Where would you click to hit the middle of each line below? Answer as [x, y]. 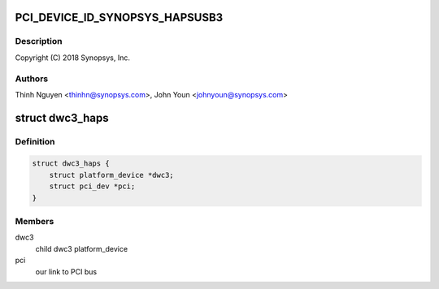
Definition [35, 141]
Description [39, 41]
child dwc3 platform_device [82, 248]
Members [35, 221]
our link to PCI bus [66, 271]
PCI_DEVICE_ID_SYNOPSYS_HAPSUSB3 [119, 17]
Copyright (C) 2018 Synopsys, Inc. [72, 58]
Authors [32, 79]
